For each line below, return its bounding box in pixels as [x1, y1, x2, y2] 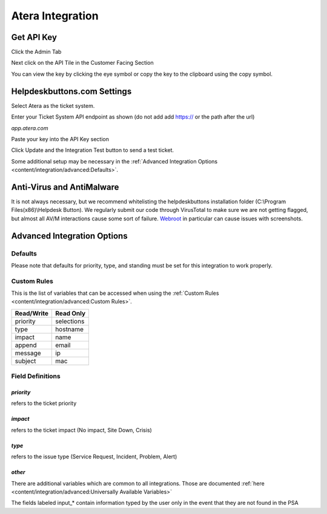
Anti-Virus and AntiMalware [11, 182, 119, 192]
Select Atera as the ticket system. [11, 102, 95, 109]
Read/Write [15, 309, 48, 317]
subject [15, 357, 36, 365]
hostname [55, 325, 84, 333]
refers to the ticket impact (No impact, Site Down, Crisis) [11, 426, 153, 433]
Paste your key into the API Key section [11, 135, 109, 142]
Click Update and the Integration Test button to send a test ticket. [11, 147, 174, 154]
